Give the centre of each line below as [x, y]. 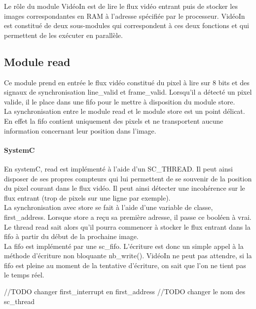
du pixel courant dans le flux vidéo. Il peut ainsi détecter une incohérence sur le [125, 188]
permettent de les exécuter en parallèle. [63, 35]
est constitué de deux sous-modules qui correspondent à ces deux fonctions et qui [127, 25]
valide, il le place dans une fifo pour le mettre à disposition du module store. [120, 101]
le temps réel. [24, 275]
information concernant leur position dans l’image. [80, 130]
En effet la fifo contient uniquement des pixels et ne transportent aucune [114, 120]
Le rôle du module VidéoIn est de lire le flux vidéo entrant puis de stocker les [121, 6]
